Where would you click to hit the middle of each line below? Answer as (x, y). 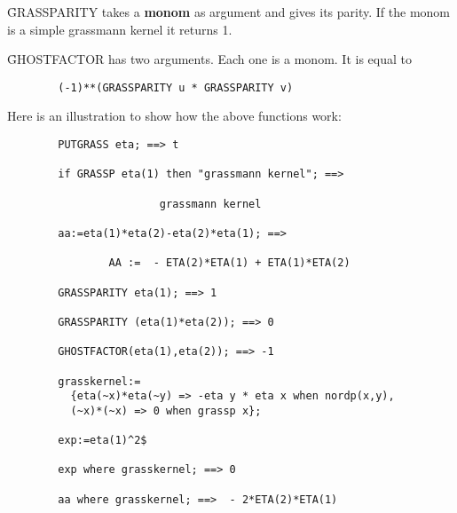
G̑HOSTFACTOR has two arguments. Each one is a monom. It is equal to (209, 59)
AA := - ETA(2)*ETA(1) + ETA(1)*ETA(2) (229, 263)
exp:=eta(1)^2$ (102, 441)
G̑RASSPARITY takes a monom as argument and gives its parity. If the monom (228, 12)
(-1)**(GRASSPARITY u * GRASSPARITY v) (176, 87)
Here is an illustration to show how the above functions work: (174, 116)
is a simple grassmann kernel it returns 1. (120, 29)
